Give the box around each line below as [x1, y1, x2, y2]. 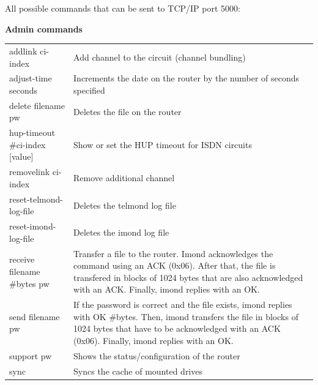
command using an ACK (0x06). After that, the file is [73, 259, 276, 272]
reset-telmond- [9, 192, 63, 205]
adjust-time [9, 72, 52, 84]
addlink [9, 44, 37, 57]
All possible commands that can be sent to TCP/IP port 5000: [5, 2, 240, 14]
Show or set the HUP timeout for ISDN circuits [73, 138, 252, 151]
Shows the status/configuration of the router [73, 349, 240, 362]
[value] [9, 150, 34, 163]
